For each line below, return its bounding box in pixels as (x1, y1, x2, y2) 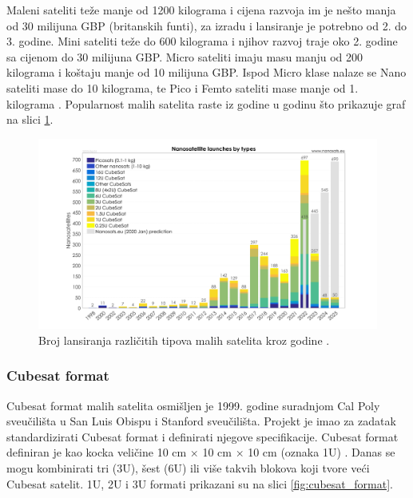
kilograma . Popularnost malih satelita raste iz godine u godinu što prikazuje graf (6, 95, 406, 112)
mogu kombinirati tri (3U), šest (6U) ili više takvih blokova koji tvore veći (6, 460, 370, 476)
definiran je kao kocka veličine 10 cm (6, 444, 187, 460)
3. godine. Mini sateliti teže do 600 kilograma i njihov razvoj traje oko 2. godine (6, 33, 398, 49)
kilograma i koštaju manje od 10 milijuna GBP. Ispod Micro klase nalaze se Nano (6, 64, 407, 81)
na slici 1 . (6, 111, 54, 128)
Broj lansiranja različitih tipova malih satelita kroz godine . (38, 331, 330, 348)
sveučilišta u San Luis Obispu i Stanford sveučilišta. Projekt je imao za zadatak (6, 413, 396, 429)
